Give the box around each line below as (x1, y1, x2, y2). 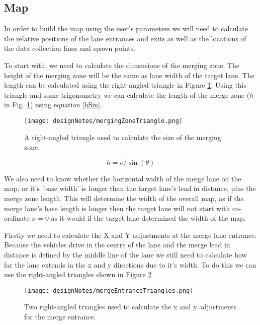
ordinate (4, 213, 30, 223)
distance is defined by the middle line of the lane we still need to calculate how (4, 249, 247, 259)
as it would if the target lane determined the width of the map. (51, 213, 246, 223)
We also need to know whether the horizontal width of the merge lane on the (4, 173, 241, 183)
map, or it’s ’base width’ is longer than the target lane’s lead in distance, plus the (4, 183, 256, 193)
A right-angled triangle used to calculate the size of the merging (24, 132, 221, 142)
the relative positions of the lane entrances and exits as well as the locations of (4, 33, 246, 43)
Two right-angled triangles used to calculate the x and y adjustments (24, 301, 237, 312)
